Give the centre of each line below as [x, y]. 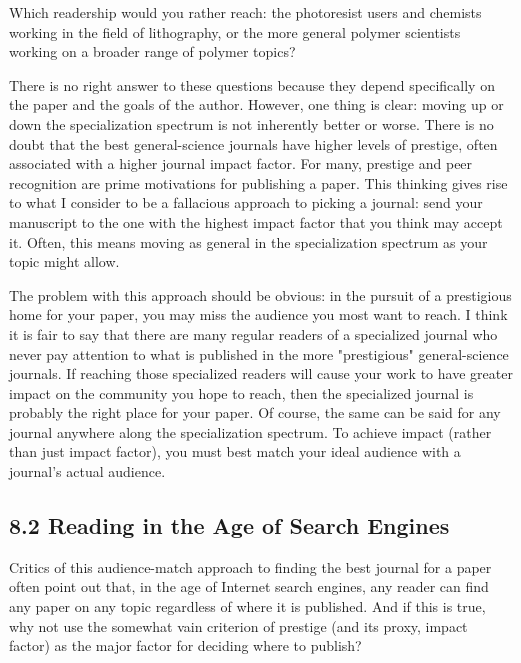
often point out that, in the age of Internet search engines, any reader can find [249, 586]
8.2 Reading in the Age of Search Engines [229, 525]
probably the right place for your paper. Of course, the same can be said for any [255, 412]
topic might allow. [64, 261]
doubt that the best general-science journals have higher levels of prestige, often [253, 143]
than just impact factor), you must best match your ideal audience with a [235, 451]
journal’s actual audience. [87, 471]
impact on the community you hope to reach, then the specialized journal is [241, 392]
